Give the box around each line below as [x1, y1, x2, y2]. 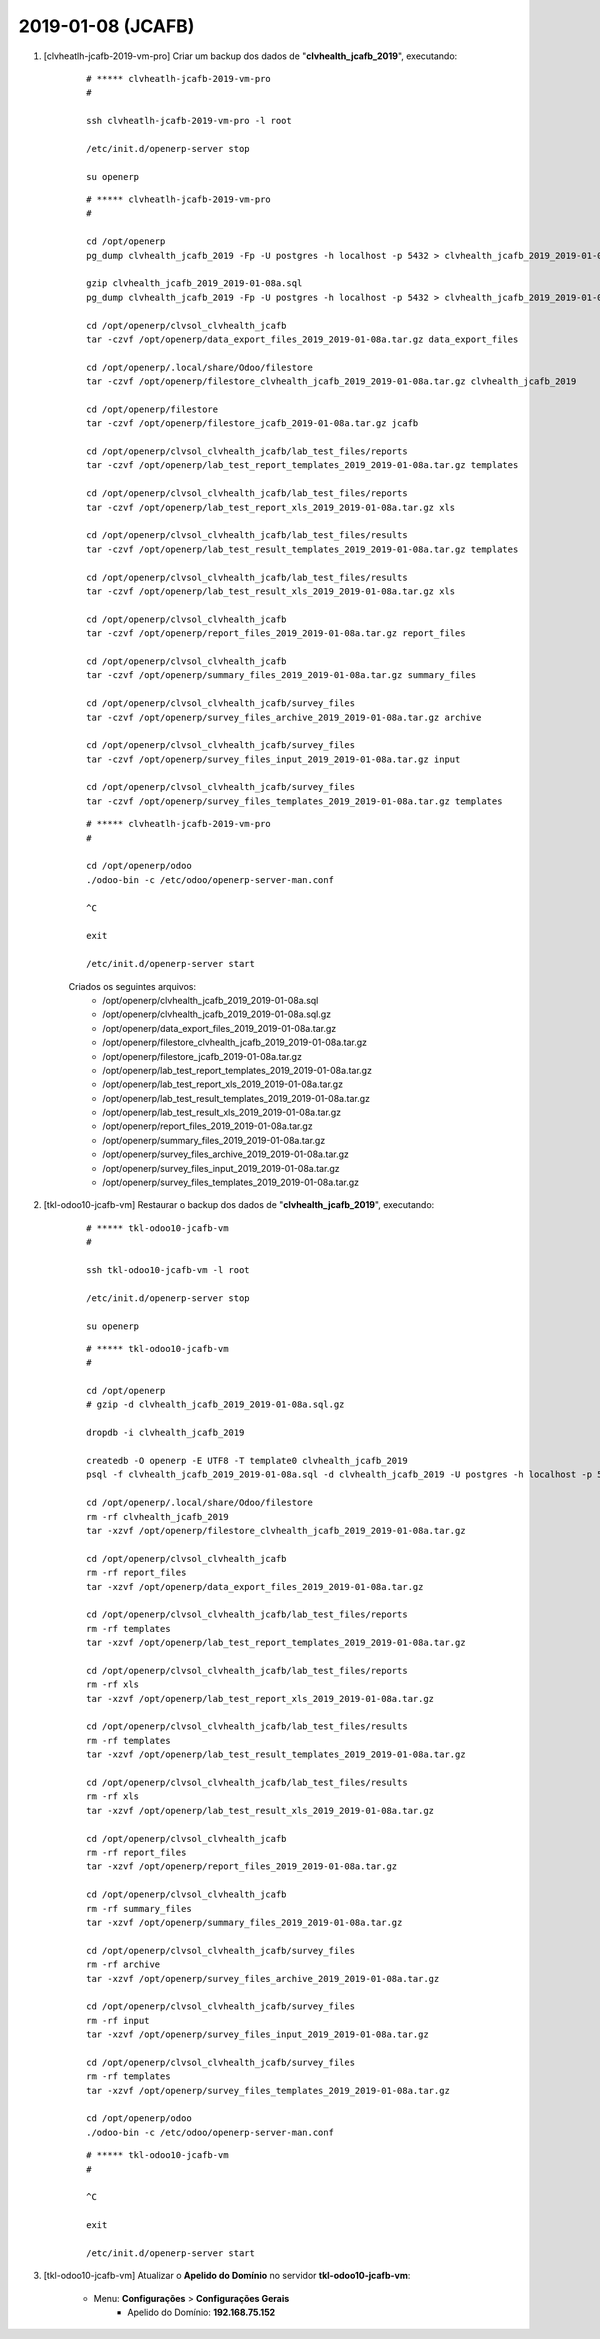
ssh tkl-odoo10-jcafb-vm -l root [86, 1264, 250, 1275]
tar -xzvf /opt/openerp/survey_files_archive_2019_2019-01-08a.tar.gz [86, 1973, 440, 1984]
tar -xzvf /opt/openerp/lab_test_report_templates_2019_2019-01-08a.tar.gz [86, 1637, 466, 1649]
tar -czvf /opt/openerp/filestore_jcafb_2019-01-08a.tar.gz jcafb [86, 418, 419, 429]
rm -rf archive [86, 1959, 161, 1970]
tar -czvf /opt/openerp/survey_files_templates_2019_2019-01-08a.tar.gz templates [86, 795, 503, 807]
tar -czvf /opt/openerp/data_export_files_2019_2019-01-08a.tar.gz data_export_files [86, 333, 519, 345]
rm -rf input [86, 2015, 150, 2026]
